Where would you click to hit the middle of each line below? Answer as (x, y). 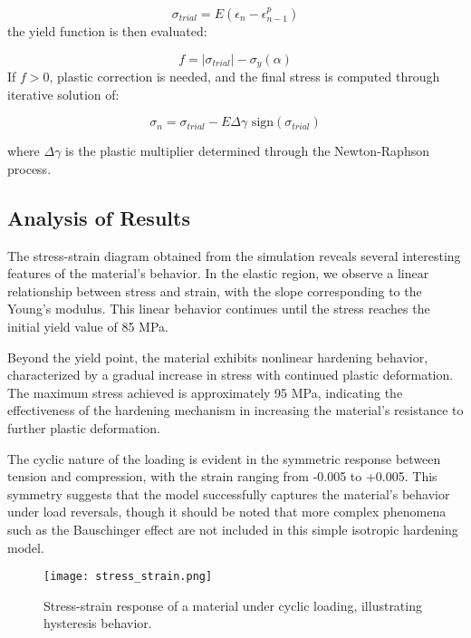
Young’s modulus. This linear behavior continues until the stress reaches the (219, 309)
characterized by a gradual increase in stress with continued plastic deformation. (231, 375)
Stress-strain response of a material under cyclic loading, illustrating (233, 605)
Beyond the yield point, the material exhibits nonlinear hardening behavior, (218, 357)
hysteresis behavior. (98, 623)
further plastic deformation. (84, 427)
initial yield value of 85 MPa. (88, 326)
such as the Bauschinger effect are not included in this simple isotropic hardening (233, 529)
